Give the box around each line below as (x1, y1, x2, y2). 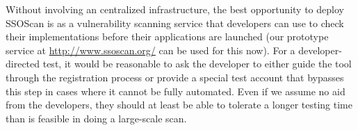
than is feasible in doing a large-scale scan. (6, 111, 187, 125)
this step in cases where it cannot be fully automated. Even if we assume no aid (6, 83, 345, 98)
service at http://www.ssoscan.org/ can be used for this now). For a (6, 42, 295, 57)
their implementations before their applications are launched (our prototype (6, 29, 329, 44)
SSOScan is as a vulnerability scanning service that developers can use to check (6, 15, 344, 30)
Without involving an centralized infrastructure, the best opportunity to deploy (6, 2, 344, 16)
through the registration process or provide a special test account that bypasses (6, 70, 344, 84)
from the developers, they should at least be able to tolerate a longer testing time (6, 97, 352, 112)
